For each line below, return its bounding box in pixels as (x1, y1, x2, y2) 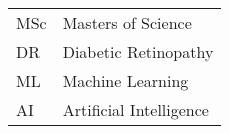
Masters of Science (62, 11, 192, 34)
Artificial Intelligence (62, 98, 209, 121)
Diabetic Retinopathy (62, 40, 214, 63)
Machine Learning (62, 69, 189, 92)
